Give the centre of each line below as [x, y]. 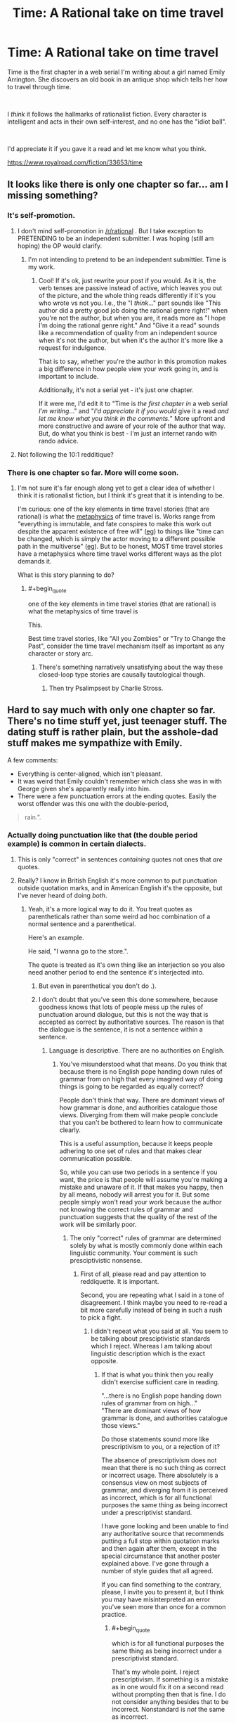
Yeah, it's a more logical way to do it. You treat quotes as [110, 909]
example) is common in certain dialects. [77, 844]
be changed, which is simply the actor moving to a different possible [116, 538]
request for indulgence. [72, 347]
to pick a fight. [101, 1317]
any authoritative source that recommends [163, 1533]
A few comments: [33, 760]
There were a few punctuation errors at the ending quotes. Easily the [117, 796]
